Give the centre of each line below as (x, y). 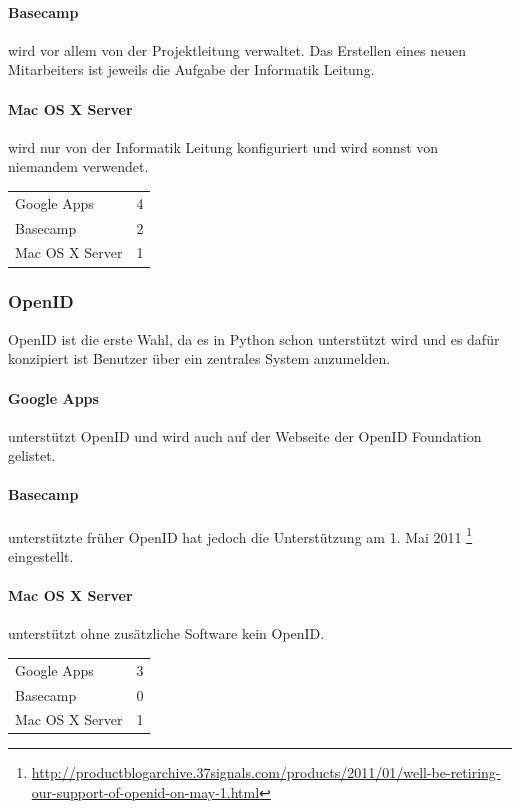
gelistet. (32, 455)
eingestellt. (41, 555)
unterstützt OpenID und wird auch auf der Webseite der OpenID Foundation (245, 435)
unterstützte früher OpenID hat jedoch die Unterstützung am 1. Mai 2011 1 (240, 535)
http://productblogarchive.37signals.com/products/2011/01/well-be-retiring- (266, 772)
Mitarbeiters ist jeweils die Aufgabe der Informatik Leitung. (191, 69)
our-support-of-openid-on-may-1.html (145, 792)
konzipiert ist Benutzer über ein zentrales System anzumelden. (199, 358)
